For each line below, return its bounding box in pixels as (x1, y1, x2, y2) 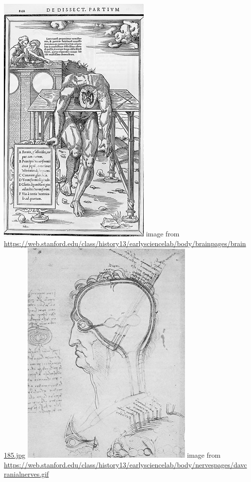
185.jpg (4, 450, 25, 460)
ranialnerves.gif (4, 469, 49, 479)
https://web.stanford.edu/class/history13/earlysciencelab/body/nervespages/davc (4, 459, 247, 469)
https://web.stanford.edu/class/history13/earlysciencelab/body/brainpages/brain (4, 238, 246, 248)
